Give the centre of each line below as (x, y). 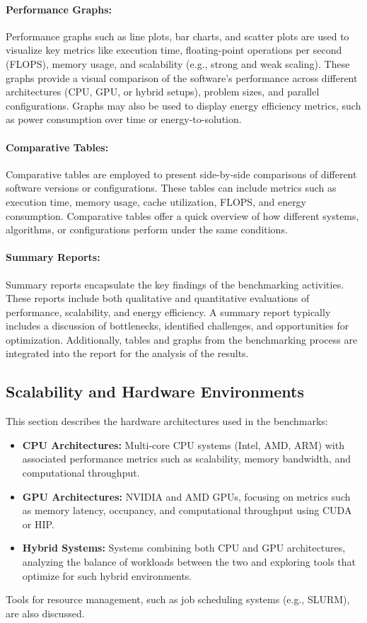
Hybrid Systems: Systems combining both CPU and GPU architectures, (184, 548)
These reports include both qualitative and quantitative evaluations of (158, 298)
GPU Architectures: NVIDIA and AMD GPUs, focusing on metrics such (186, 496)
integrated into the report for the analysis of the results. (127, 353)
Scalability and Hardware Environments (155, 391)
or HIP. (38, 524)
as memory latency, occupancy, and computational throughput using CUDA (187, 510)
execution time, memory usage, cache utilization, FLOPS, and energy (156, 201)
